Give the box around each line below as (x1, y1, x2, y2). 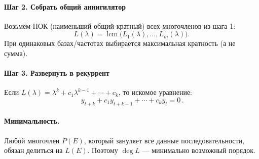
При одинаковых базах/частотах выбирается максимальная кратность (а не (4, 38, 236, 48)
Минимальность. (4, 116, 60, 126)
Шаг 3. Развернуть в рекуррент (4, 68, 109, 78)
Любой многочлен (4, 135, 60, 145)
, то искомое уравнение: (118, 87, 193, 97)
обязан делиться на (4, 145, 63, 155)
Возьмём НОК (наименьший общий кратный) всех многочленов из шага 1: (4, 20, 236, 31)
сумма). (4, 47, 28, 58)
